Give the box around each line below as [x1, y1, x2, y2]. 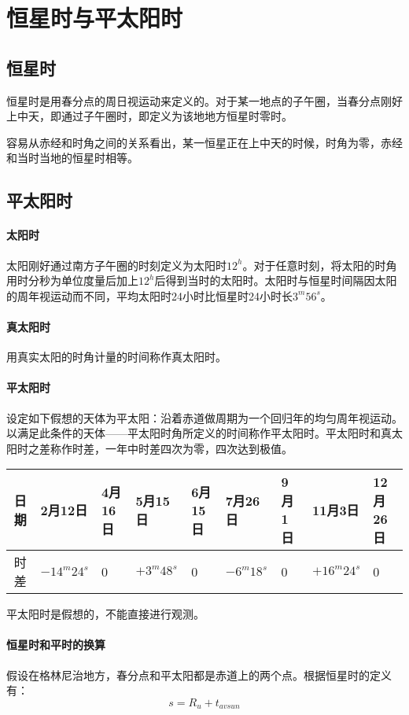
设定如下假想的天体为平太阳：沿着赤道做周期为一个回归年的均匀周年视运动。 [6, 409, 403, 426]
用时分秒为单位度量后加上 [6, 272, 138, 289]
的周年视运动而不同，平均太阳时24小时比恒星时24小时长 [6, 287, 293, 304]
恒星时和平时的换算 [6, 636, 105, 653]
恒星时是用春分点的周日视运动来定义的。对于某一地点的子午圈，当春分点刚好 [6, 92, 403, 109]
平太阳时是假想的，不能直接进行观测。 [6, 606, 204, 622]
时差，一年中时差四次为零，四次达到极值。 [72, 440, 293, 456]
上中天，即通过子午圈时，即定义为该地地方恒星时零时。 [6, 108, 293, 124]
